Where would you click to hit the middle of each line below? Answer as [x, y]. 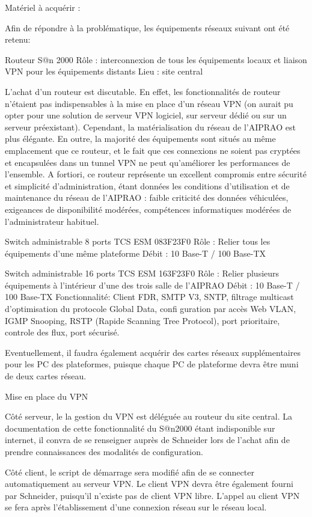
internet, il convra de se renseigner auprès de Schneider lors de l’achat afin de [147, 440]
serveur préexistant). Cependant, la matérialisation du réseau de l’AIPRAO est [150, 127]
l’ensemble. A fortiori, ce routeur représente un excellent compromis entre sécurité [156, 174]
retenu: [18, 39]
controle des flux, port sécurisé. [62, 332]
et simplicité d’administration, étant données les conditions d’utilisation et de [147, 185]
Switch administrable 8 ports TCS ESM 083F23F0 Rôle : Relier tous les [138, 241]
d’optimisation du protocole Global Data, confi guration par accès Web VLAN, [151, 309]
